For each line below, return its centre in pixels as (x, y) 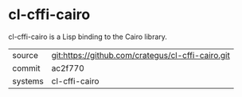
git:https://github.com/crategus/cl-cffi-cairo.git (141, 55)
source (25, 55)
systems (28, 81)
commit (26, 68)
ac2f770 (68, 68)
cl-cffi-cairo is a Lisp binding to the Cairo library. (88, 37)
